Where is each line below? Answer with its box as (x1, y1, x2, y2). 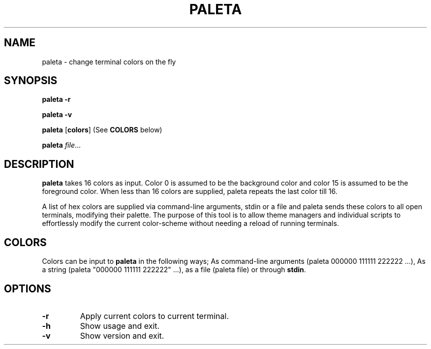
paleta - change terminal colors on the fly (42, 57, 176, 66)
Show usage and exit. (80, 320, 160, 331)
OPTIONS (4, 282, 51, 295)
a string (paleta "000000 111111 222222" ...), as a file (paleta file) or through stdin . (42, 265, 306, 274)
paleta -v (42, 110, 72, 119)
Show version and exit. (80, 330, 164, 341)
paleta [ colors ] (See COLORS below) (42, 126, 162, 134)
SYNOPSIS (4, 74, 58, 87)
